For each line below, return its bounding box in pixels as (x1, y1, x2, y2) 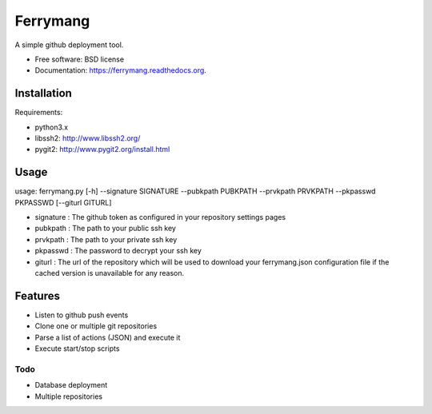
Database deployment (34, 380, 108, 390)
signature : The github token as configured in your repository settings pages (34, 213, 286, 222)
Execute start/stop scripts (34, 344, 120, 353)
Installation (14, 86, 72, 100)
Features (14, 289, 60, 303)
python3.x (34, 122, 68, 132)
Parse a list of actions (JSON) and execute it (34, 332, 181, 342)
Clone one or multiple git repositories (34, 321, 158, 331)
